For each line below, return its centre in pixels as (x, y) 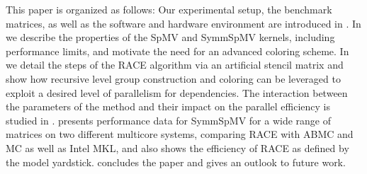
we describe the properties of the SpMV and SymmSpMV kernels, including (170, 37)
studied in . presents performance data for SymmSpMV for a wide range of (168, 120)
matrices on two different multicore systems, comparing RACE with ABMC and (180, 134)
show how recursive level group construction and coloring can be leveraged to (173, 78)
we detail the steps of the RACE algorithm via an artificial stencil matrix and (175, 65)
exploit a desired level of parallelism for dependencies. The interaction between (177, 92)
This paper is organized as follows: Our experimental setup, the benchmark (169, 9)
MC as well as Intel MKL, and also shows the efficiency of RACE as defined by (177, 147)
